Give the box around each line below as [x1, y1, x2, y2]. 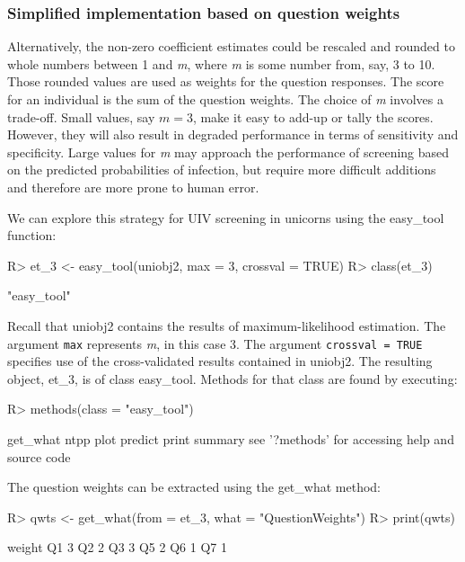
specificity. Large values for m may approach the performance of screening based [7, 142, 450, 161]
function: [7, 226, 57, 245]
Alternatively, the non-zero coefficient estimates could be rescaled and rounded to [7, 37, 455, 56]
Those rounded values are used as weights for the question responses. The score [7, 72, 444, 91]
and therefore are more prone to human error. [7, 177, 259, 196]
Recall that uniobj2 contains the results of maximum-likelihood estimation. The [7, 316, 446, 335]
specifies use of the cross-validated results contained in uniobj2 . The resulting [7, 352, 433, 370]
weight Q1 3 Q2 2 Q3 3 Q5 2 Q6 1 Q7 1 [7, 538, 227, 557]
